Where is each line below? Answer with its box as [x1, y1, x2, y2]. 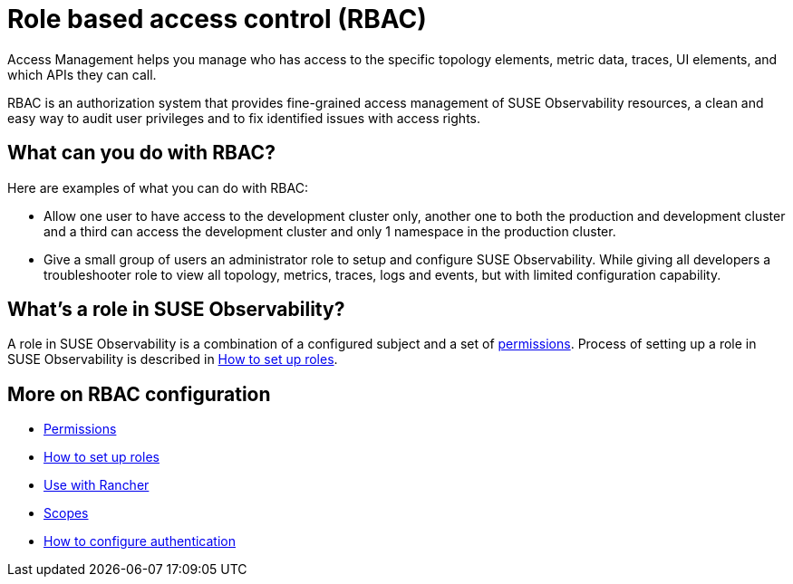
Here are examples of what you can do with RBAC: [7, 179, 308, 196]
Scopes [44, 505, 89, 522]
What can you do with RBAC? [7, 141, 276, 165]
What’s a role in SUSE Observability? [7, 298, 345, 321]
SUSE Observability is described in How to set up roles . [7, 351, 338, 368]
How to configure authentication [44, 533, 236, 550]
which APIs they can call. [7, 66, 157, 82]
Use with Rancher [44, 477, 150, 493]
